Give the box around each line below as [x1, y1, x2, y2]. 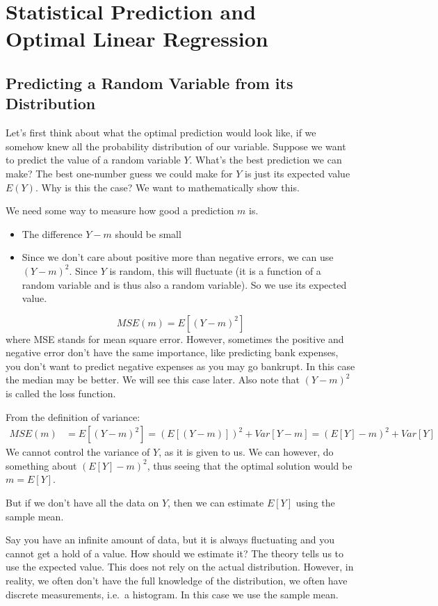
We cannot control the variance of [6, 445, 150, 459]
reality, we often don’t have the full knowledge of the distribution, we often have [6, 573, 348, 588]
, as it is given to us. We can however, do [159, 445, 334, 459]
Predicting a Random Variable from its [6, 72, 293, 93]
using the [295, 495, 335, 510]
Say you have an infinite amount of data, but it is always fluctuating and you [6, 532, 335, 547]
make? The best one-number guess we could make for [6, 166, 233, 180]
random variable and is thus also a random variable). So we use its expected [22, 277, 347, 292]
